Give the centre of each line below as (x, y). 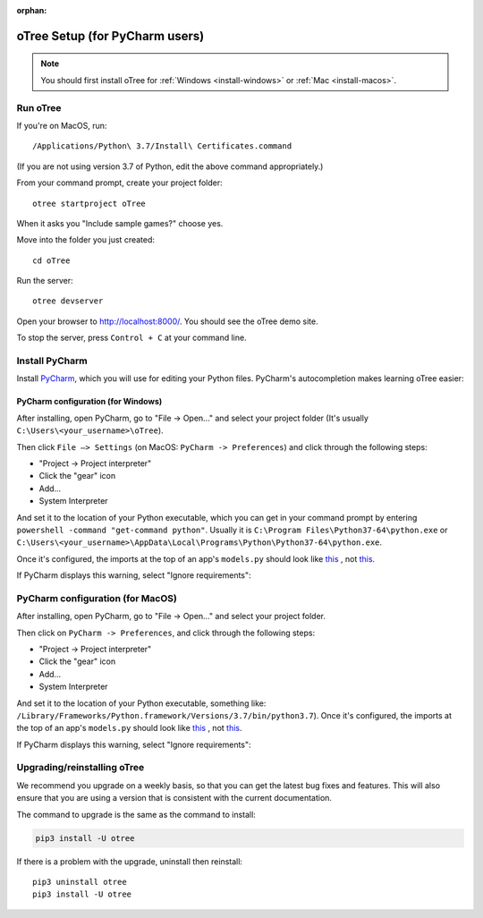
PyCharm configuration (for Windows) (89, 402)
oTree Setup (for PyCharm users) (110, 36)
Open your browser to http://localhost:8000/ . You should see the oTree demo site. (167, 321)
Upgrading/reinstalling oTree (80, 768)
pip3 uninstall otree (80, 882)
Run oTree (39, 107)
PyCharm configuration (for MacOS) (97, 598)
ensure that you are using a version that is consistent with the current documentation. (174, 798)
